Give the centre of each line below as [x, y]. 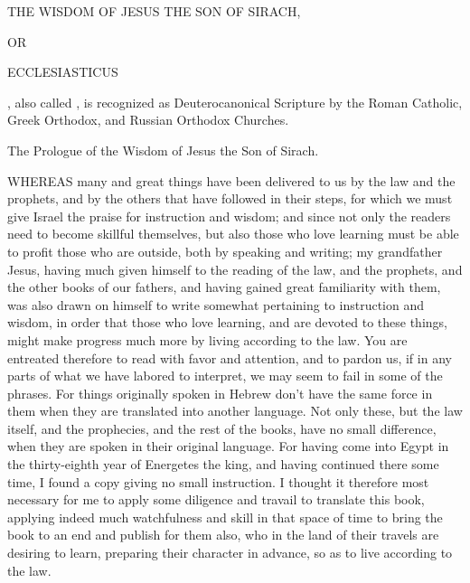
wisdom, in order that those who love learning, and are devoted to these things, [227, 322]
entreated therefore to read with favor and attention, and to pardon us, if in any [230, 357]
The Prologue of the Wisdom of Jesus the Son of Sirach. [163, 150]
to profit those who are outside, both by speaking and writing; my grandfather [225, 251]
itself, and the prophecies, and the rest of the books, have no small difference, [222, 428]
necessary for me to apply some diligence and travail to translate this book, [216, 499]
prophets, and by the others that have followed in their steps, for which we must [230, 198]
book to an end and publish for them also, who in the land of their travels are [223, 535]
